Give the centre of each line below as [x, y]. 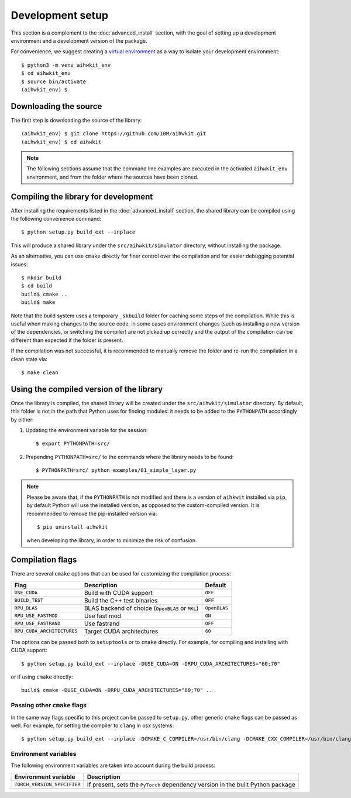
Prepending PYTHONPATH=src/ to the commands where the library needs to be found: [130, 457]
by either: [22, 419]
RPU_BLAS [26, 608]
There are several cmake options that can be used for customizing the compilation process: [121, 574]
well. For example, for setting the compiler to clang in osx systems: [92, 725]
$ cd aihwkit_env [46, 73]
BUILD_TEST [29, 600]
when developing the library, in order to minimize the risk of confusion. [112, 540]
